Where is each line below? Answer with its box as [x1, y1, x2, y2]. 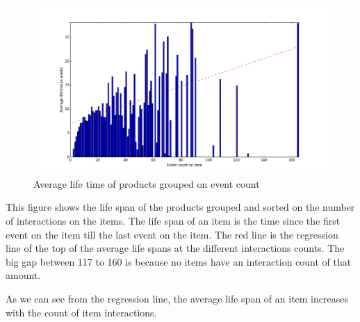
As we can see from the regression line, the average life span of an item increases [6, 291, 348, 305]
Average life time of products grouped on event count [33, 176, 260, 191]
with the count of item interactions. [6, 305, 157, 319]
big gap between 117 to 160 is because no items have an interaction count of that [6, 254, 352, 268]
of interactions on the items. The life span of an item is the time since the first [6, 214, 341, 227]
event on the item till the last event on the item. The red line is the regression [6, 227, 338, 241]
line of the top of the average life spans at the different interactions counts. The [6, 241, 345, 255]
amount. [6, 268, 41, 282]
